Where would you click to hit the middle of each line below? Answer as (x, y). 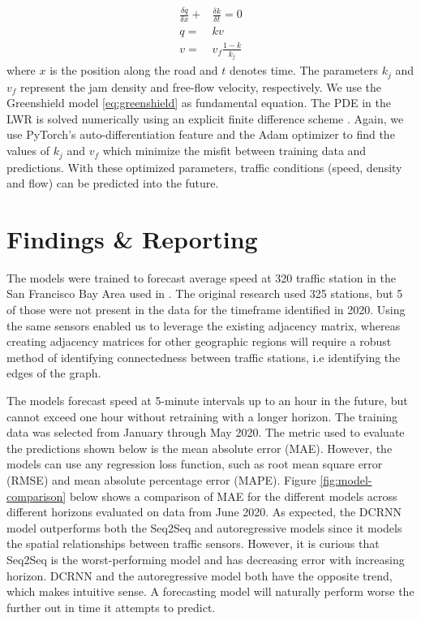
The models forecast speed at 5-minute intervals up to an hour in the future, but (207, 400)
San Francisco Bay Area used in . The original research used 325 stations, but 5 (205, 293)
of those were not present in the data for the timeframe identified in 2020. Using (206, 309)
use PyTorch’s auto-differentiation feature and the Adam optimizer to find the (201, 134)
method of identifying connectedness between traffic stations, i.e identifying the (204, 357)
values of (28, 151)
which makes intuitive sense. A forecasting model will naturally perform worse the (210, 591)
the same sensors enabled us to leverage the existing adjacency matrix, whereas (204, 325)
